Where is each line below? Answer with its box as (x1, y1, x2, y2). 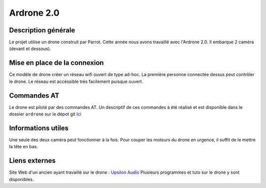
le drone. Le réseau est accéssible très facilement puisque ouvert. (9, 79, 143, 84)
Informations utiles (9, 124, 69, 132)
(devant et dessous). (9, 46, 51, 52)
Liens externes (9, 157, 56, 165)
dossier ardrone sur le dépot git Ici (9, 111, 81, 117)
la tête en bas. (9, 144, 38, 150)
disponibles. (9, 176, 34, 182)
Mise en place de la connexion (9, 59, 104, 67)
